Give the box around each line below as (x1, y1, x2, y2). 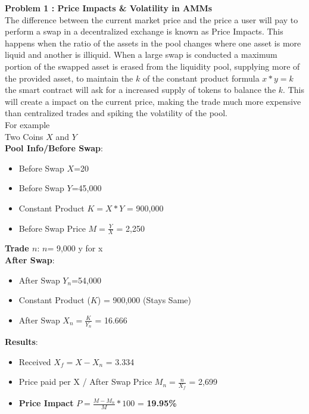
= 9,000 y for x (47, 242, 103, 254)
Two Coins (5, 130, 43, 142)
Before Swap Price (18, 222, 86, 234)
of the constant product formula (142, 71, 260, 84)
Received (18, 355, 51, 368)
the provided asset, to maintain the (5, 71, 133, 84)
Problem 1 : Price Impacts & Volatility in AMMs (5, 2, 213, 14)
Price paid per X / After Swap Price (18, 375, 152, 388)
